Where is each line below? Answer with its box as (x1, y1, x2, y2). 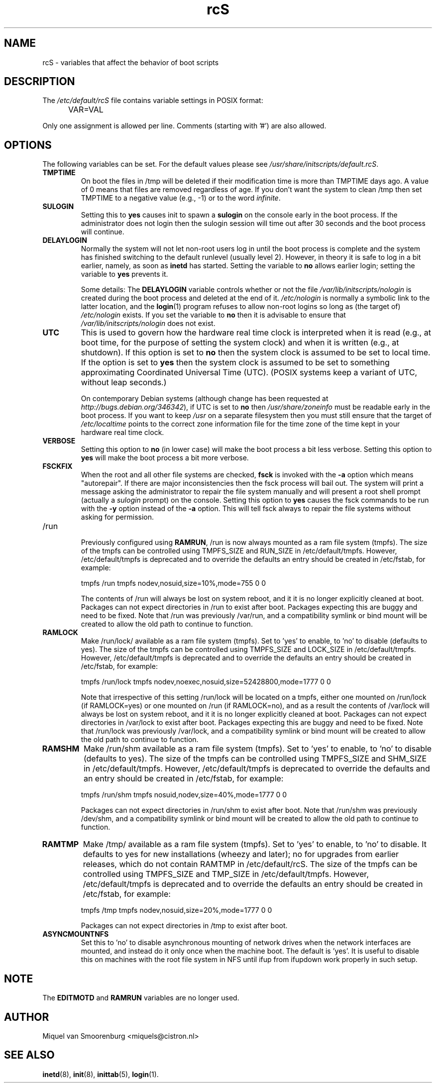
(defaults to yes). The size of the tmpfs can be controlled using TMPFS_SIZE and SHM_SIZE (83, 754, 427, 764)
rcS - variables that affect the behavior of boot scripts (42, 58, 219, 67)
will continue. (81, 227, 124, 236)
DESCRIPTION (4, 75, 75, 88)
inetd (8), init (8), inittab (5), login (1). (42, 1070, 159, 1079)
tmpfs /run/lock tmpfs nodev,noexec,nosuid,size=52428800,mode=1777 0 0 (81, 677, 331, 686)
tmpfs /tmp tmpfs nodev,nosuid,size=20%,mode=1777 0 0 (81, 906, 272, 915)
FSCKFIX (42, 462, 73, 471)
